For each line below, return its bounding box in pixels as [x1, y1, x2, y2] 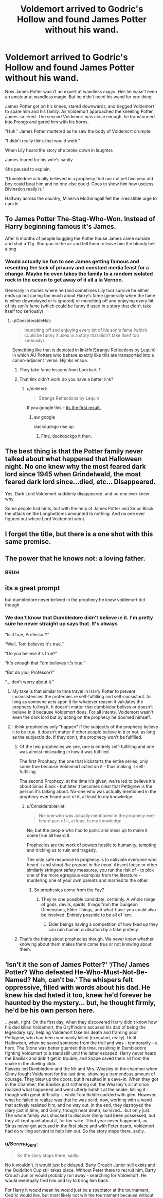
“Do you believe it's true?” [5, 650, 57, 656]
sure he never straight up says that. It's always [5, 620, 118, 627]
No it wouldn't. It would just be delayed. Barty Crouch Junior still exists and [5, 1162, 156, 1168]
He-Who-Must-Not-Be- [74, 968, 147, 977]
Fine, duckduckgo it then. [41, 433, 92, 439]
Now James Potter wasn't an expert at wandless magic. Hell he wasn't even [5, 88, 157, 94]
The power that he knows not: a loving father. [5, 554, 145, 562]
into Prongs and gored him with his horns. [5, 119, 89, 125]
